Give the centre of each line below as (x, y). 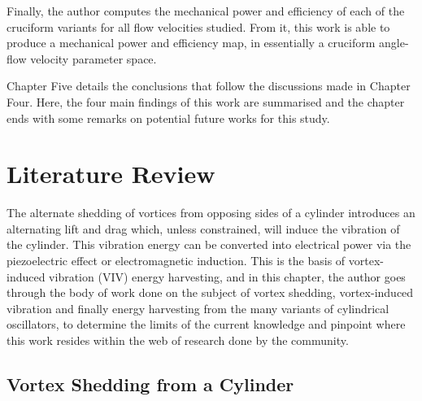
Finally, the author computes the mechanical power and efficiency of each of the (206, 11)
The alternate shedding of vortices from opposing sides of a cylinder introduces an (211, 213)
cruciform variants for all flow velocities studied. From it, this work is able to (198, 26)
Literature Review (111, 174)
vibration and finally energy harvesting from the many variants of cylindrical (198, 308)
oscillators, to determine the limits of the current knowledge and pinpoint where (206, 324)
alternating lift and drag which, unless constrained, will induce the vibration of (203, 228)
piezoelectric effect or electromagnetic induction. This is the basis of (176, 261)
